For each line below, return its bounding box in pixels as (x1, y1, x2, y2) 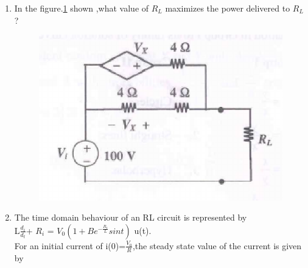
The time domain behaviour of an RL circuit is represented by (14, 211, 247, 224)
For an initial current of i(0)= (14, 239, 126, 252)
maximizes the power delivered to (165, 2, 290, 14)
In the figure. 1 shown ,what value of (14, 2, 149, 14)
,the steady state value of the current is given (132, 239, 302, 252)
